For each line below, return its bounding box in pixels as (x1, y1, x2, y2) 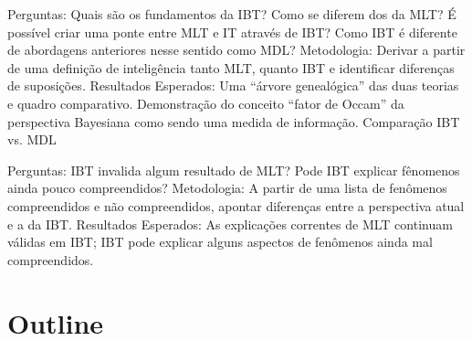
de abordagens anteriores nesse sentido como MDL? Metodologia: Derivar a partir (7, 40, 466, 59)
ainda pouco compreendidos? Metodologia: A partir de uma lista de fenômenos (7, 178, 447, 197)
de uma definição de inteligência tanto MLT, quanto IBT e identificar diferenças (7, 58, 455, 77)
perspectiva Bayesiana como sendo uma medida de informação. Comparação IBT (7, 112, 460, 131)
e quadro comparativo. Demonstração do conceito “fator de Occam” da (7, 93, 404, 112)
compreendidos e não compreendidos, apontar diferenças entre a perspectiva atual (7, 196, 465, 215)
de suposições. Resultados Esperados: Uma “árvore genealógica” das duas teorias (7, 76, 459, 95)
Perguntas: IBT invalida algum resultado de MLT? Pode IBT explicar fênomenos (7, 160, 460, 179)
